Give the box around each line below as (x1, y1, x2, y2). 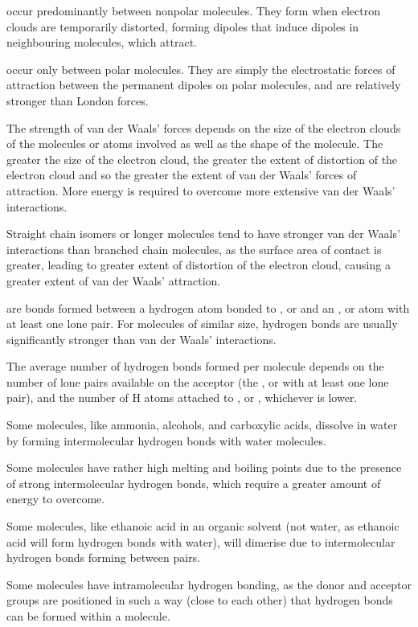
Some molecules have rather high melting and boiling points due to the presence (6, 459, 402, 476)
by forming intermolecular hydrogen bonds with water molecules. (6, 432, 326, 449)
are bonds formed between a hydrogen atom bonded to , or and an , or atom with (6, 299, 410, 316)
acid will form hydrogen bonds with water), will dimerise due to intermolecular (6, 533, 395, 550)
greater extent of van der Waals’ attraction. (6, 272, 221, 289)
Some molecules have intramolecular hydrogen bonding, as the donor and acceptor (6, 576, 412, 592)
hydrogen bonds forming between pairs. (6, 549, 201, 566)
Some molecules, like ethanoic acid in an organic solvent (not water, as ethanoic (6, 518, 400, 535)
